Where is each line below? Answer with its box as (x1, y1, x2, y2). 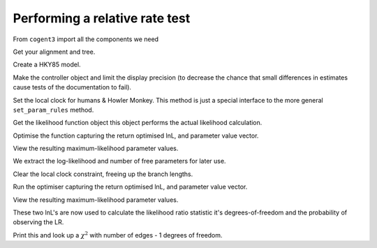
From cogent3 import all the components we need (13, 35, 159, 43)
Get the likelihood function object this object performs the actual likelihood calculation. (13, 119, 263, 127)
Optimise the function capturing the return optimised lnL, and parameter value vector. (13, 131, 259, 140)
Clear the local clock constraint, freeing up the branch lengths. (13, 170, 193, 178)
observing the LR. (13, 218, 64, 226)
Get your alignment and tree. (13, 48, 96, 56)
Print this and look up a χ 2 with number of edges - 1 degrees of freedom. (13, 231, 223, 239)
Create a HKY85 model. (13, 60, 81, 69)
